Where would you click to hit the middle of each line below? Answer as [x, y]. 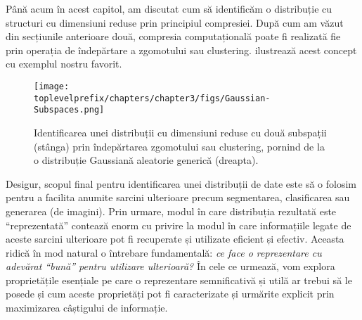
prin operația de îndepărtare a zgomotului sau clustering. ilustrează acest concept [181, 50]
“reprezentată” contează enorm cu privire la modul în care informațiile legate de [179, 225]
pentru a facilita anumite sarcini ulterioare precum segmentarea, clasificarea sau [178, 197]
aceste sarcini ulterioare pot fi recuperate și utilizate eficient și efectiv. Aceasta [175, 239]
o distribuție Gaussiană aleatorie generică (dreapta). [146, 160]
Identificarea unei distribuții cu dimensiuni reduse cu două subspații [180, 132]
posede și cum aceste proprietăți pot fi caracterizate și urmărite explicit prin [170, 294]
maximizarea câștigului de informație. [87, 308]
